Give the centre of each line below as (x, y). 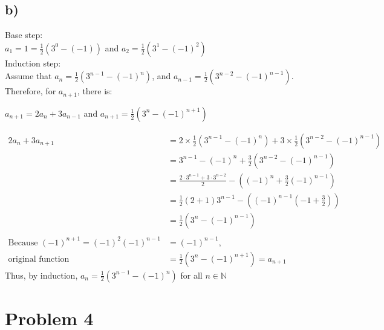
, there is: (95, 91)
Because (23, 243)
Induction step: (33, 63)
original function (39, 259)
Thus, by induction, (41, 275)
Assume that (28, 76)
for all (191, 275)
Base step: (24, 35)
